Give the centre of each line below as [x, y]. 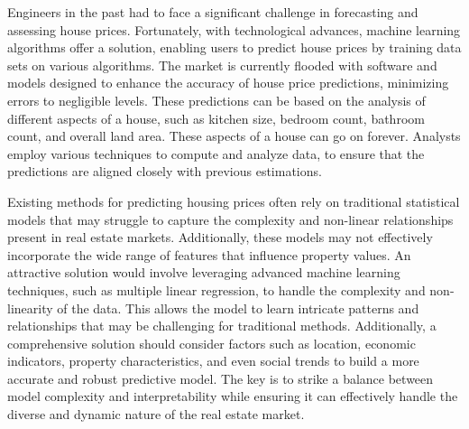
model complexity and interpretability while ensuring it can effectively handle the [233, 396]
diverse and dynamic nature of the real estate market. [156, 414]
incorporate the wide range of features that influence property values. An [209, 254]
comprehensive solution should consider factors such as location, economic [212, 343]
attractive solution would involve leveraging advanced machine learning [204, 272]
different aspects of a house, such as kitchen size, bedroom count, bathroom [216, 118]
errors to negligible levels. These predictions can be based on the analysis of [216, 100]
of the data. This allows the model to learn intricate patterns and [238, 308]
